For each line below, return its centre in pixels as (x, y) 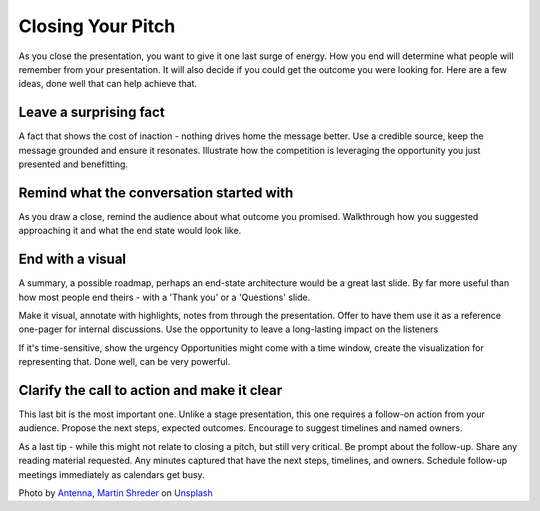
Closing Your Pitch (97, 26)
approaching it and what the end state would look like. (130, 231)
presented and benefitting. (73, 164)
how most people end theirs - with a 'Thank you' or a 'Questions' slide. (164, 297)
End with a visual (72, 259)
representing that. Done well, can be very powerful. (124, 362)
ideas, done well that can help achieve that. (108, 84)
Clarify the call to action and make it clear (150, 390)
